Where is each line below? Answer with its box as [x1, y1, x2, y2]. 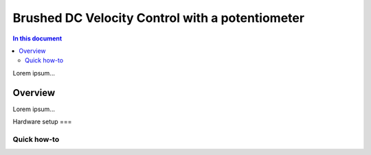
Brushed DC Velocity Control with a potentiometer [12, 10, 305, 25]
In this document [12, 34, 63, 43]
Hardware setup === [12, 117, 72, 126]
